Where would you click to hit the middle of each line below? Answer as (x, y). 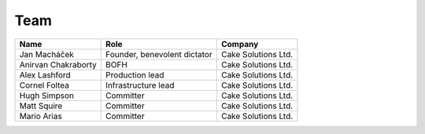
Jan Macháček (47, 54)
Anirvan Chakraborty (58, 64)
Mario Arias (41, 116)
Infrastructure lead (140, 85)
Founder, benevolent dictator (159, 54)
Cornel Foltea (44, 85)
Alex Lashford (45, 74)
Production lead (135, 74)
